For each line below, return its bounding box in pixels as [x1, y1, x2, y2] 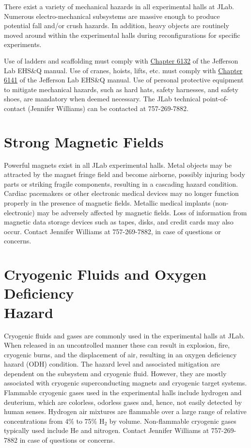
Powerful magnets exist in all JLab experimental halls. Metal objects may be [4, 160, 232, 170]
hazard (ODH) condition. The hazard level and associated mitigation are [4, 359, 220, 369]
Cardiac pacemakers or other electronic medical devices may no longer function [4, 188, 239, 198]
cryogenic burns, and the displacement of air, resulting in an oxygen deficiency [4, 349, 237, 359]
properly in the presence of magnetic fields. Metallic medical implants [4, 198, 211, 208]
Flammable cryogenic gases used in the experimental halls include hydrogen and [4, 387, 242, 398]
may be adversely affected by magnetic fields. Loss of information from [37, 207, 247, 217]
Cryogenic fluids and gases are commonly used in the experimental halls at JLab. [4, 330, 245, 340]
